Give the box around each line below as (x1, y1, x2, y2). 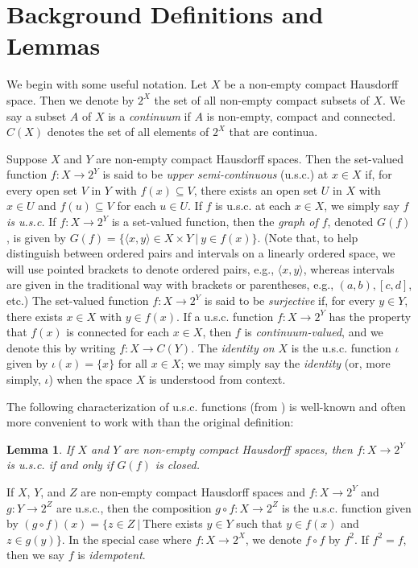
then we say (6, 546, 65, 563)
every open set (6, 181, 77, 198)
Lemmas (6, 29, 101, 62)
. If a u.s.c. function (176, 307, 274, 324)
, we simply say (324, 197, 399, 214)
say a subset (6, 107, 67, 124)
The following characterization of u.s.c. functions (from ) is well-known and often (6, 397, 406, 414)
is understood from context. (148, 371, 286, 387)
